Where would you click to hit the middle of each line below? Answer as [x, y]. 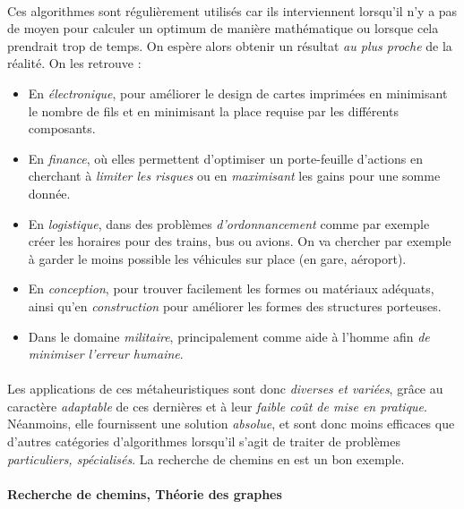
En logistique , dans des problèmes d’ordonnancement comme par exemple [229, 223]
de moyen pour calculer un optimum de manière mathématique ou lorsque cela [223, 28]
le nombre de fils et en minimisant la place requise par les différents [213, 110]
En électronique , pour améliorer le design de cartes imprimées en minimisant [238, 93]
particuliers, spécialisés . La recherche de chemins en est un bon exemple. [206, 458]
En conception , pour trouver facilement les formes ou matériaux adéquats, [231, 288]
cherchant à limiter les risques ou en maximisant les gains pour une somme [234, 176]
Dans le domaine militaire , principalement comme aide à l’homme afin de [229, 336]
